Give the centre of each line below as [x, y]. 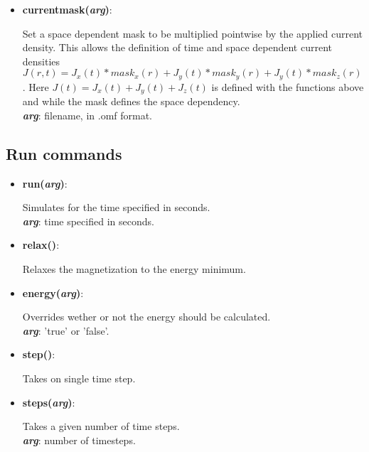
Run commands [64, 153]
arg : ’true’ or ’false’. [66, 330]
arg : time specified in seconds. [88, 221]
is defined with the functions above [288, 86]
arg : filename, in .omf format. [87, 115]
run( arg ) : [45, 183]
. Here [36, 86]
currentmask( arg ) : [67, 9]
